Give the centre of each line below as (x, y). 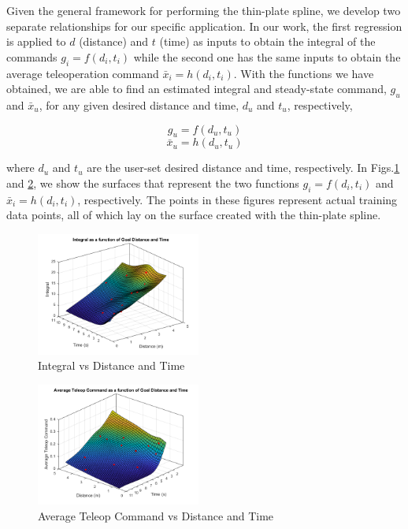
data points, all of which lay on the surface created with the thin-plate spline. (194, 215)
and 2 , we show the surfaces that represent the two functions (153, 183)
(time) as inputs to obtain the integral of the (267, 41)
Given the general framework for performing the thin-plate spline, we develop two (204, 10)
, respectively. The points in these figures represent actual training (237, 199)
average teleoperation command (83, 73)
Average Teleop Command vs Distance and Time (156, 515)
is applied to (36, 41)
